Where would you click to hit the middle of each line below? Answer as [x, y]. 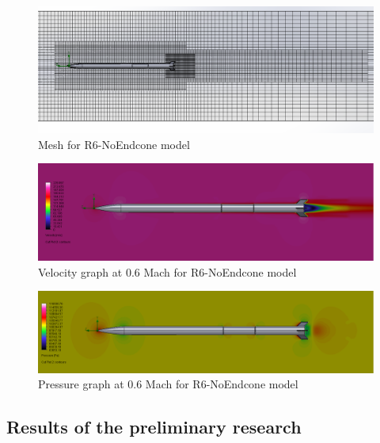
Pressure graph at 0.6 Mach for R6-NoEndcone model [168, 384]
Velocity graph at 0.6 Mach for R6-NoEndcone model [167, 271]
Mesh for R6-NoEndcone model [114, 144]
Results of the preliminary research [154, 427]
